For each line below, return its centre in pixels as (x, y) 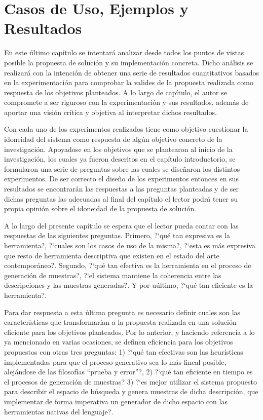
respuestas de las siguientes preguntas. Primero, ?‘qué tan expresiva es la (117, 235)
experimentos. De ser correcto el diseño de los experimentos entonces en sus (121, 179)
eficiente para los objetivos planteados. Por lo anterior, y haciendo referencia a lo (129, 332)
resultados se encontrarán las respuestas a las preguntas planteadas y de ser (122, 189)
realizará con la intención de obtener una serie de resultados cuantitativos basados (132, 72)
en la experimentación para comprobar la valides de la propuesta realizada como (129, 82)
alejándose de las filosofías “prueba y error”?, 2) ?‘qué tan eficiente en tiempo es (128, 372)
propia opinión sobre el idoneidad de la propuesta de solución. (100, 208)
